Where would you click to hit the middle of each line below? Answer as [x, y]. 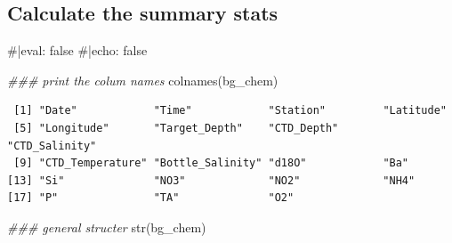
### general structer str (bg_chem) [107, 227]
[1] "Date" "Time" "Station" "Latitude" [230, 111]
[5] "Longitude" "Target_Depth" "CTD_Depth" [176, 128]
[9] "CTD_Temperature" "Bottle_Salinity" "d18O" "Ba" [211, 163]
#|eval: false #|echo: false [77, 50]
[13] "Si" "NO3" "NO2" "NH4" [211, 180]
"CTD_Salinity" [52, 146]
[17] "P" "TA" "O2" [151, 198]
